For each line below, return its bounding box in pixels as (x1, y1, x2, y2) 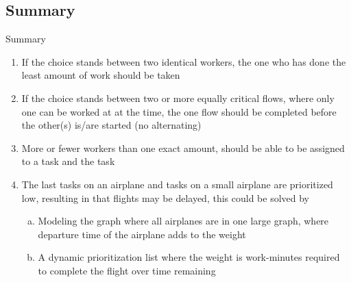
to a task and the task (21, 154, 115, 168)
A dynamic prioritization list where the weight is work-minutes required (38, 250, 340, 264)
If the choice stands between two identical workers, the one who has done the (21, 54, 346, 68)
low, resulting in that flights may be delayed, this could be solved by (21, 190, 309, 205)
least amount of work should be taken (21, 68, 180, 82)
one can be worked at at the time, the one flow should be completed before (21, 104, 337, 118)
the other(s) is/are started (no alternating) (21, 118, 202, 132)
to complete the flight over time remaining (38, 263, 216, 277)
